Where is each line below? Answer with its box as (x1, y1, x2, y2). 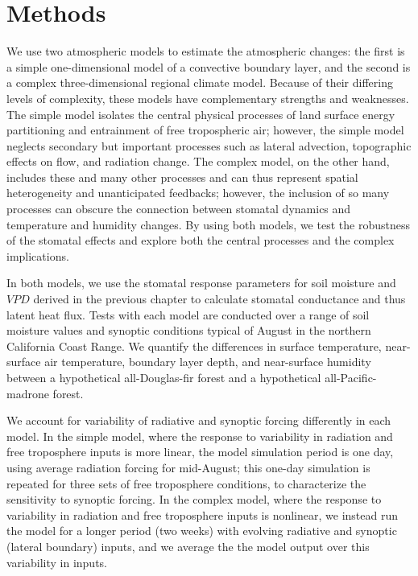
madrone (6, 385, 49, 401)
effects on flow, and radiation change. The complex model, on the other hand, (6, 153, 390, 170)
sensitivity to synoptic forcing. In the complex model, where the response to (6, 491, 382, 508)
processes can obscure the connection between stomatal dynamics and (6, 200, 351, 217)
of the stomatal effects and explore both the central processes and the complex (6, 232, 395, 249)
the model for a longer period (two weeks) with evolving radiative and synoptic (6, 522, 397, 539)
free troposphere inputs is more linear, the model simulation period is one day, (6, 443, 394, 460)
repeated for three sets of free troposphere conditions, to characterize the (6, 475, 366, 492)
